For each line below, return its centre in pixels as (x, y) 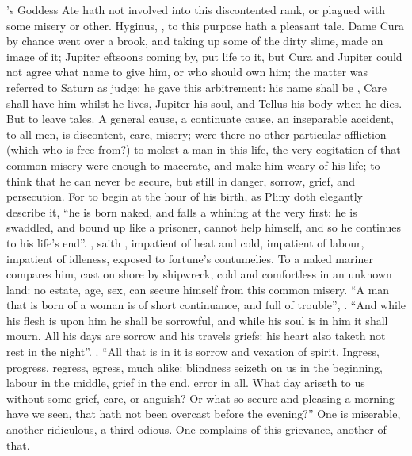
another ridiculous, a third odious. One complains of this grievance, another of (196, 429)
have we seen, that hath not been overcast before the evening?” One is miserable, (204, 414)
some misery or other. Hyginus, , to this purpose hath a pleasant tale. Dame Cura (206, 25)
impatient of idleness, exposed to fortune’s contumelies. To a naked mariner (190, 258)
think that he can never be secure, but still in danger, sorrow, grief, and (181, 180)
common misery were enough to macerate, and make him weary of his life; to (193, 165)
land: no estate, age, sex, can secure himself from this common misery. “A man (198, 289)
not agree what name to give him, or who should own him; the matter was (187, 72)
